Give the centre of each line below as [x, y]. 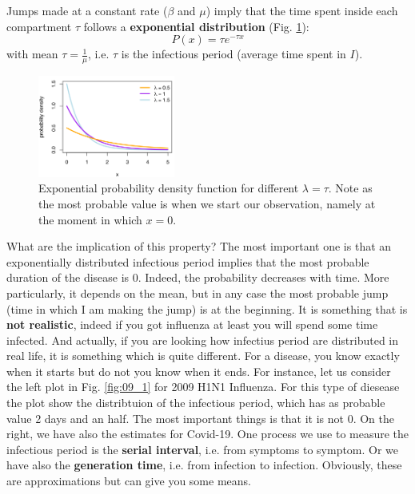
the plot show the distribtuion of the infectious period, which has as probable [196, 403]
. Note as [350, 188]
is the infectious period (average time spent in [233, 54]
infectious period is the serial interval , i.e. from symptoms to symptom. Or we [203, 449]
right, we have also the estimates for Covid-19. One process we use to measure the [208, 434]
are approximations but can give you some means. [129, 481]
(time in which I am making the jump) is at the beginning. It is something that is [207, 308]
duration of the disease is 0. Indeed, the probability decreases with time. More [198, 277]
